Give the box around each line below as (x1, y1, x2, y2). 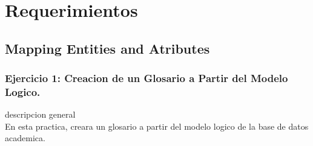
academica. (5, 132, 45, 144)
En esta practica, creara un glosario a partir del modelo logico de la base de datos (5, 119, 309, 132)
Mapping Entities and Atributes (5, 39, 210, 57)
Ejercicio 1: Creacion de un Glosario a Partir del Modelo (5, 71, 288, 86)
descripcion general (5, 108, 76, 121)
